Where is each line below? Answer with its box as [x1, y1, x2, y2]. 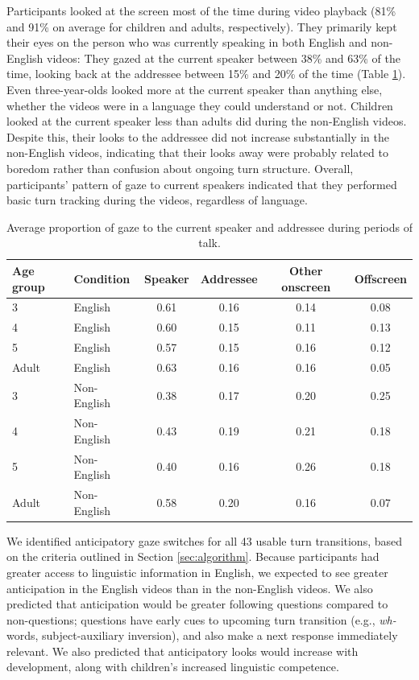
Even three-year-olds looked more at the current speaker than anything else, [6, 80, 383, 97]
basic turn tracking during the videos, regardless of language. [6, 192, 308, 208]
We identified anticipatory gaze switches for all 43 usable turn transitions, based [6, 532, 403, 549]
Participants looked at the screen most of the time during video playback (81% [6, 2, 396, 19]
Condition [73, 270, 131, 286]
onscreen [281, 278, 331, 295]
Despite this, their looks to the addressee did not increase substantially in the [6, 128, 389, 145]
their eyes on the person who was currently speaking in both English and [6, 34, 367, 51]
